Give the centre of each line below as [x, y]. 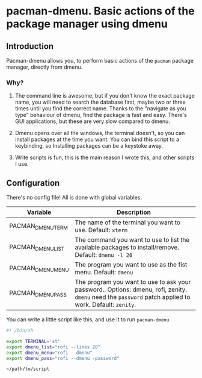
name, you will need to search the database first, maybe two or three [100, 102]
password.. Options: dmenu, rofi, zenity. [131, 289]
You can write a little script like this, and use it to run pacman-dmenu [88, 320]
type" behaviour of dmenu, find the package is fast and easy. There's [101, 115]
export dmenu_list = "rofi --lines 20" [54, 347]
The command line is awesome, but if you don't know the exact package [105, 96]
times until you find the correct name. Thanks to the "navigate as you [100, 109]
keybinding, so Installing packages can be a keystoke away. [89, 146]
